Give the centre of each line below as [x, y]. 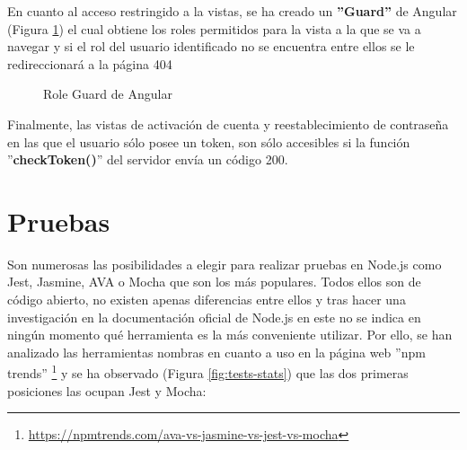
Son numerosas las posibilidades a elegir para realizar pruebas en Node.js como [225, 264]
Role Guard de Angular [108, 94]
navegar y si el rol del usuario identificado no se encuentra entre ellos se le [211, 46]
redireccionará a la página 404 [90, 63]
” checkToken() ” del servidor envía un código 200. [148, 159]
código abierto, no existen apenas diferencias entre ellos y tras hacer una [207, 300]
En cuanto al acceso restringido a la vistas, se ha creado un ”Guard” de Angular [232, 11]
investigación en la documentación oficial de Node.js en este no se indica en [214, 317]
